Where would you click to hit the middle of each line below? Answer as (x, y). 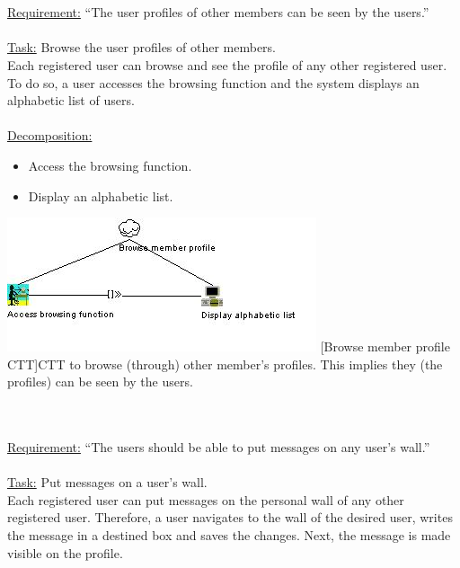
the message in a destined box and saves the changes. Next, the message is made (229, 535)
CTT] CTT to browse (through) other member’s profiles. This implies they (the (225, 364)
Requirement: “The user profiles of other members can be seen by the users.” (218, 12)
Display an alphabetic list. (101, 195)
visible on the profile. (65, 552)
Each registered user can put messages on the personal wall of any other (206, 499)
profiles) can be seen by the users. (100, 382)
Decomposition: (50, 135)
